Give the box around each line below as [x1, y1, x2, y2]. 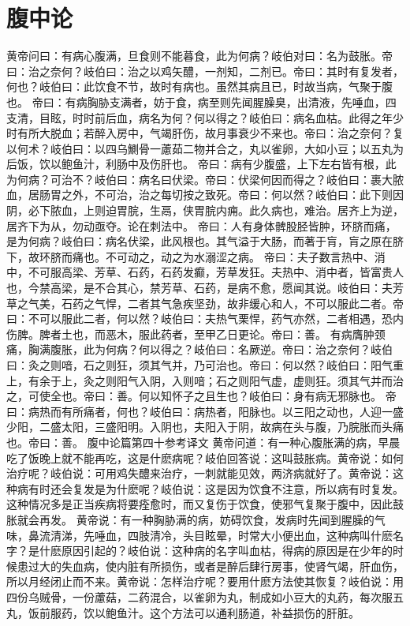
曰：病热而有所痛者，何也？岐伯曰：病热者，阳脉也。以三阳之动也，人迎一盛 [6, 403, 404, 419]
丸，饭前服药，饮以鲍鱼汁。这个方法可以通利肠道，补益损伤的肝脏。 [6, 604, 360, 620]
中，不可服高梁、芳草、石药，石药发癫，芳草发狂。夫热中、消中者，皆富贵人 [6, 264, 404, 280]
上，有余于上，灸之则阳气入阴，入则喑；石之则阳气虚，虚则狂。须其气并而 [6, 372, 393, 388]
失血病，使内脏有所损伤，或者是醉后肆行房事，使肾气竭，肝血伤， [61, 557, 404, 574]
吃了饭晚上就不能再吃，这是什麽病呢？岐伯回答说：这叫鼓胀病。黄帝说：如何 [6, 449, 404, 466]
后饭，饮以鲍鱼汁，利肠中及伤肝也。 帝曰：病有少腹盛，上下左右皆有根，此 [6, 156, 397, 172]
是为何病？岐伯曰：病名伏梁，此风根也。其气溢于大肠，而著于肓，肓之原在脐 [6, 233, 404, 249]
